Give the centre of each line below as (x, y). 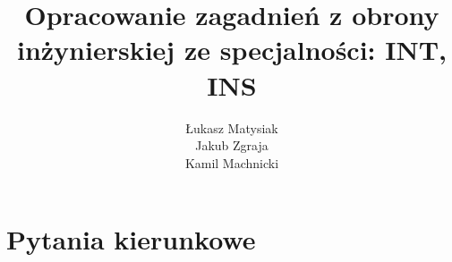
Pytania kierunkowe (131, 239)
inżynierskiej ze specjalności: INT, (232, 50)
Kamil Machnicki (232, 162)
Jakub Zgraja (232, 145)
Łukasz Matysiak (232, 127)
